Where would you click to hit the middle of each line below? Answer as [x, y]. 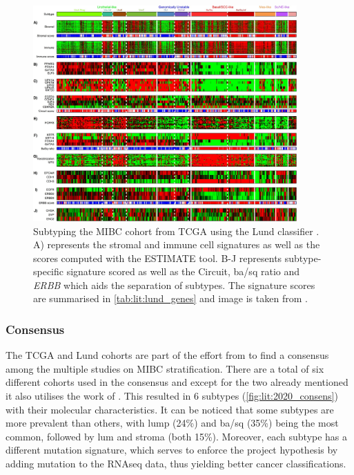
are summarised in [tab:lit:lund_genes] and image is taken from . [170, 298]
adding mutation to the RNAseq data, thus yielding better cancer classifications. [176, 464]
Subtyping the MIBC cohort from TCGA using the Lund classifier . [176, 231]
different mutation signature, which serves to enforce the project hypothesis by [172, 450]
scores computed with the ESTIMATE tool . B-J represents [158, 258]
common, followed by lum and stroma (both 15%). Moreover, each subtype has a [177, 436]
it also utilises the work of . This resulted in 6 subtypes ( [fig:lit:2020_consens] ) [172, 396]
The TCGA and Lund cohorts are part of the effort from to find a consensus [167, 355]
